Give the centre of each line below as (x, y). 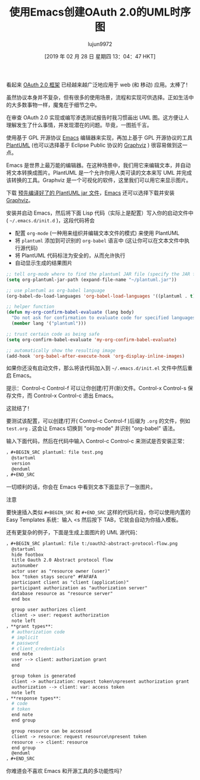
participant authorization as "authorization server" (79, 588)
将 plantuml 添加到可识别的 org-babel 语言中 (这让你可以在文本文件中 (99, 240)
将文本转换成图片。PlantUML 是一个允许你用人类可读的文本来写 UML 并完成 (99, 172)
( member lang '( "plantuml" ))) (49, 324)
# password (25, 643)
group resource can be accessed (52, 731)
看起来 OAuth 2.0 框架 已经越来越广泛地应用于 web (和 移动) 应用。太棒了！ (99, 85)
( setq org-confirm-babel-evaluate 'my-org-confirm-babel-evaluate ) (92, 340)
